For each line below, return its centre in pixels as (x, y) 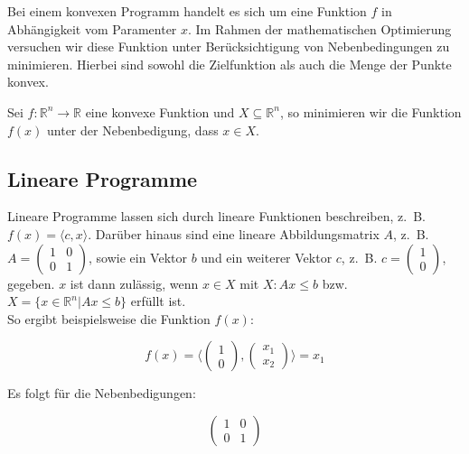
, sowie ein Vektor (138, 257)
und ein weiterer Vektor (267, 257)
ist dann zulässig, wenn (134, 283)
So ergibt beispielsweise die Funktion (109, 318)
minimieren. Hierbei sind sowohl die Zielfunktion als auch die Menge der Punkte (230, 64)
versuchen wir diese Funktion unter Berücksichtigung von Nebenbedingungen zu (229, 46)
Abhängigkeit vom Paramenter (92, 28)
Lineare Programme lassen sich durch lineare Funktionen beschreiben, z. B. (216, 216)
